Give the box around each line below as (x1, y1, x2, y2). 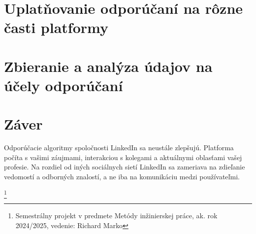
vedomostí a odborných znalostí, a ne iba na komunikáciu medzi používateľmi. (4, 171, 240, 182)
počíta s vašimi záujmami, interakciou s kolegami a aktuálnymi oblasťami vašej (4, 152, 242, 162)
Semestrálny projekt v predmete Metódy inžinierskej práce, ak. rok (15, 210, 218, 220)
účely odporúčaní (4, 75, 123, 95)
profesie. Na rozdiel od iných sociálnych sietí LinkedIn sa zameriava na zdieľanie (4, 162, 245, 172)
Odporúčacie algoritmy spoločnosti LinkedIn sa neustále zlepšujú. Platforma (4, 142, 234, 153)
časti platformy (4, 17, 108, 37)
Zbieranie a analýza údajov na (4, 56, 213, 76)
